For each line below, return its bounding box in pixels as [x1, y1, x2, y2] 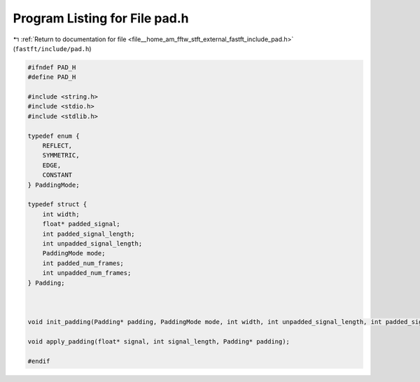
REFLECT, [42, 142, 73, 150]
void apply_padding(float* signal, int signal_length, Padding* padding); [27, 337, 290, 346]
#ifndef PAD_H [27, 63, 76, 71]
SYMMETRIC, [42, 151, 80, 160]
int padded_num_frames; [42, 259, 124, 267]
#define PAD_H [27, 73, 76, 81]
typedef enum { [27, 132, 80, 140]
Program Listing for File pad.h [13, 10, 189, 26]
